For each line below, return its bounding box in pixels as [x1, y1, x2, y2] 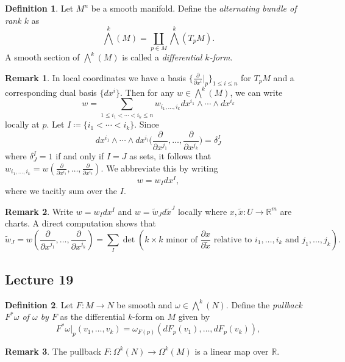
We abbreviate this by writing [106, 161, 218, 174]
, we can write [230, 85, 283, 98]
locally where [177, 205, 227, 217]
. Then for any [119, 85, 174, 98]
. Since [134, 118, 159, 131]
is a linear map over [194, 344, 269, 357]
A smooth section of [5, 51, 80, 63]
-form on [132, 310, 165, 323]
